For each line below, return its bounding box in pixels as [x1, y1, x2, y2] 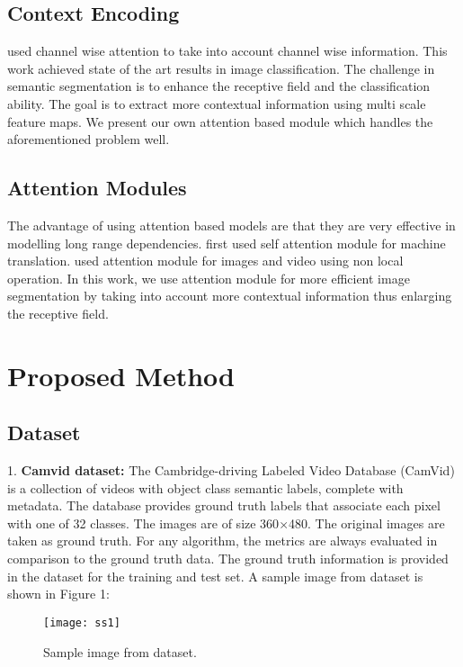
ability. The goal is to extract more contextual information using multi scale [7, 94, 426, 113]
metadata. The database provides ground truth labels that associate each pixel [7, 496, 441, 515]
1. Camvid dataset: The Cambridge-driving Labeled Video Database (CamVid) [7, 461, 455, 480]
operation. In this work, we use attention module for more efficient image [7, 268, 410, 287]
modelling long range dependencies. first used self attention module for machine [7, 233, 446, 252]
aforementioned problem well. [7, 130, 170, 149]
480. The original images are [289, 513, 445, 532]
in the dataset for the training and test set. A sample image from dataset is [7, 566, 423, 585]
